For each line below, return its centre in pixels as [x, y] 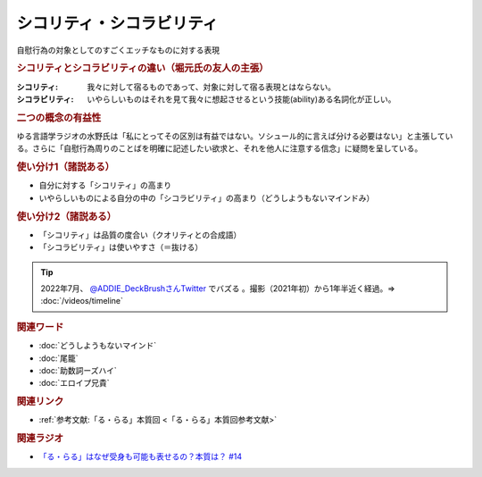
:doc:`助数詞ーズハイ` [78, 370]
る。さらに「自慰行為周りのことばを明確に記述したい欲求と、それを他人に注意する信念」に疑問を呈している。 [220, 148]
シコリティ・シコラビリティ [117, 23]
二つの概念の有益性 [59, 118]
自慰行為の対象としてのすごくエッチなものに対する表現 [118, 50]
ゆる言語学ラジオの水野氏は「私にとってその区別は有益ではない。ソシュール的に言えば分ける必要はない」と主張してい [235, 136]
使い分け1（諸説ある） [66, 167]
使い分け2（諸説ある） [66, 216]
